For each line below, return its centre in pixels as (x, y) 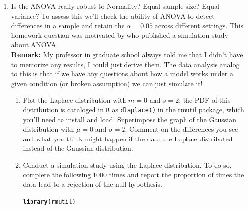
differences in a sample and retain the (68, 25)
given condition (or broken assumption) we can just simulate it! (107, 83)
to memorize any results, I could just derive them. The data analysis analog (125, 64)
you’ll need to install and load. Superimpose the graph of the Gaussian (129, 119)
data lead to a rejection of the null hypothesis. (93, 184)
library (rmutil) (49, 201)
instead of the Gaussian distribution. (78, 148)
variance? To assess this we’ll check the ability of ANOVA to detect (113, 16)
